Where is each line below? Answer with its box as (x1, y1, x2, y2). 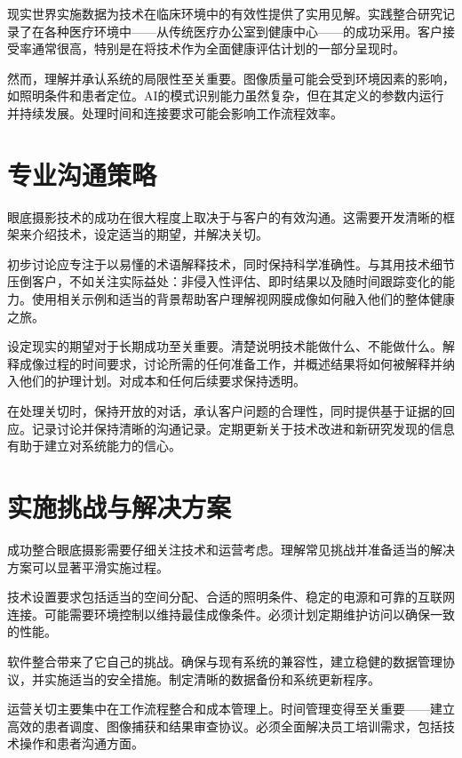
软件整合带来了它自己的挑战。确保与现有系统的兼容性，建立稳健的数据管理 (7, 651, 442, 670)
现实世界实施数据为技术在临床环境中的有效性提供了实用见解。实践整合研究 (7, 4, 442, 22)
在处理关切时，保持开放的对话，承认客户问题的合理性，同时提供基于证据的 (7, 402, 442, 420)
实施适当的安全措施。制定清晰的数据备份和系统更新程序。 (44, 669, 380, 688)
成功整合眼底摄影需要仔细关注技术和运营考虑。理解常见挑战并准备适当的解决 (7, 539, 455, 558)
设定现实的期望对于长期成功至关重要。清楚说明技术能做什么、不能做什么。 (7, 337, 442, 355)
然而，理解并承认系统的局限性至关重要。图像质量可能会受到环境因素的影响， (7, 68, 455, 87)
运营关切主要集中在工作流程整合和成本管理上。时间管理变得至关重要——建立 (7, 699, 455, 718)
